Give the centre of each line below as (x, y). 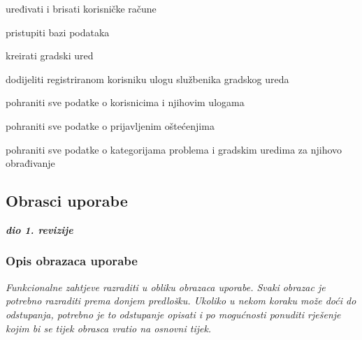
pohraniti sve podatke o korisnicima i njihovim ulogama (125, 102)
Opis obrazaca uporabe (72, 261)
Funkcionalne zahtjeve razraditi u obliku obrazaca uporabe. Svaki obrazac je (166, 287)
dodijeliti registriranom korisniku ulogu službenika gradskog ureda (147, 79)
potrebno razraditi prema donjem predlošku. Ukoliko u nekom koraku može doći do (181, 301)
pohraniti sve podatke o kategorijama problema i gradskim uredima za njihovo (174, 149)
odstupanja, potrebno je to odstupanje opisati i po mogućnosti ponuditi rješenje (173, 314)
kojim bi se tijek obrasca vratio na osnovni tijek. (109, 328)
